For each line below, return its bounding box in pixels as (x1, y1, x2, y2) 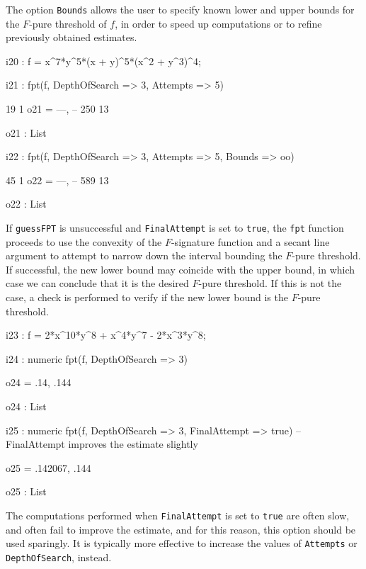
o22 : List (6, 196, 47, 211)
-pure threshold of (29, 16, 107, 30)
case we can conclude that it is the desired (6, 276, 189, 291)
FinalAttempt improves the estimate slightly (6, 436, 198, 451)
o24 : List (6, 399, 47, 413)
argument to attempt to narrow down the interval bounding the (6, 248, 282, 263)
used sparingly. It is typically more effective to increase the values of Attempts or (6, 536, 358, 551)
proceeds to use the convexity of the (6, 234, 162, 249)
